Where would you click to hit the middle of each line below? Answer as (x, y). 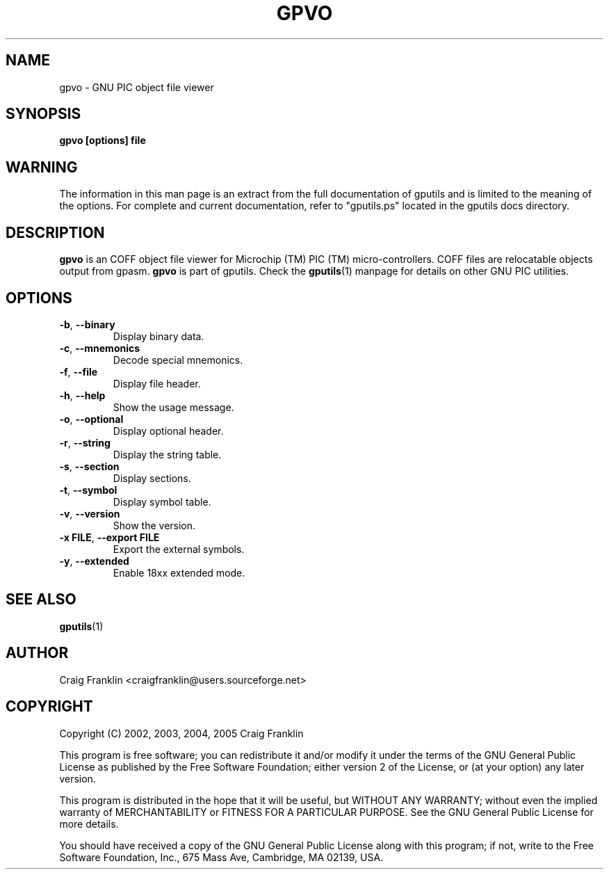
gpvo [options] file (103, 141)
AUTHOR (37, 653)
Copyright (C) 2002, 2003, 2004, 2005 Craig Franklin (181, 733)
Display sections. (152, 478)
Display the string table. (167, 454)
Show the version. (154, 525)
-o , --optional (91, 419)
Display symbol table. (162, 501)
